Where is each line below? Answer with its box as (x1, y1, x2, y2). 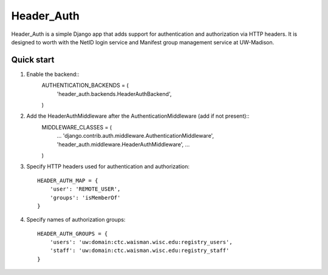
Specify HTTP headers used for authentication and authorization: (26, 163, 190, 170)
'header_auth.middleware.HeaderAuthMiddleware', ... (56, 140, 190, 148)
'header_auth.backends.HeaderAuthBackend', (56, 90, 172, 97)
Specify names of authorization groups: (26, 216, 126, 223)
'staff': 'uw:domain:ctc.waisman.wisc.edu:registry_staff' (49, 247, 230, 254)
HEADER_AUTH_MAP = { (37, 177, 98, 184)
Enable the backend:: (26, 70, 80, 78)
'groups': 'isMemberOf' (49, 194, 121, 201)
